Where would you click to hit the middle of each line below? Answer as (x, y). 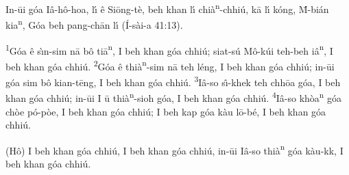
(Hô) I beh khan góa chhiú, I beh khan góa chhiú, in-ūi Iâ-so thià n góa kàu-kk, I (174, 149)
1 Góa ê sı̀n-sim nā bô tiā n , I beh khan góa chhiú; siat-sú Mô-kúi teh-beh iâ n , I (169, 49)
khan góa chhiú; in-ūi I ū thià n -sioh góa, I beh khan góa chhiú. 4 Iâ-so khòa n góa (173, 97)
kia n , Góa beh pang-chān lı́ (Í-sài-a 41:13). (94, 24)
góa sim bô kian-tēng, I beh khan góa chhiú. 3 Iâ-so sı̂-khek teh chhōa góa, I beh (173, 81)
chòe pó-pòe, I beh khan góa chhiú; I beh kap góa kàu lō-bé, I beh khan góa (166, 111)
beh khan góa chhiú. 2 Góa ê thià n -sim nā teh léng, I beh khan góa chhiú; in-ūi (170, 65)
